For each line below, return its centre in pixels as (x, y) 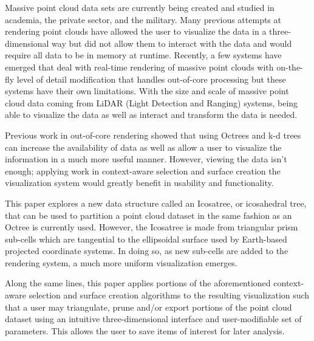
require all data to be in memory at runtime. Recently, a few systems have (143, 55)
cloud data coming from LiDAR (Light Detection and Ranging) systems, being (152, 102)
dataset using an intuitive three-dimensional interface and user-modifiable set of (153, 319)
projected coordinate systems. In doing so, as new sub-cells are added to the (147, 251)
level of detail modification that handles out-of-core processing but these (151, 79)
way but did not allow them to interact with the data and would (172, 43)
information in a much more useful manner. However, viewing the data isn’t (146, 159)
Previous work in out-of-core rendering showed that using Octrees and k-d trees (153, 135)
